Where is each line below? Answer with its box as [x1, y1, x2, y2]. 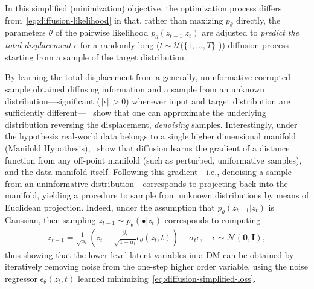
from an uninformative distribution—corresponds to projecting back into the [5, 177, 288, 189]
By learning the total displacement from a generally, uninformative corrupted [5, 71, 291, 83]
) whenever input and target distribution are [126, 94, 290, 107]
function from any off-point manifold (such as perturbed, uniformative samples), [5, 153, 302, 166]
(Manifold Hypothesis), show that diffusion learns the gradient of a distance [5, 141, 290, 154]
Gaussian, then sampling [5, 213, 96, 226]
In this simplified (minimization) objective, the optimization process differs [5, 2, 282, 14]
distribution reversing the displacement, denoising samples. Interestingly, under [5, 118, 298, 130]
